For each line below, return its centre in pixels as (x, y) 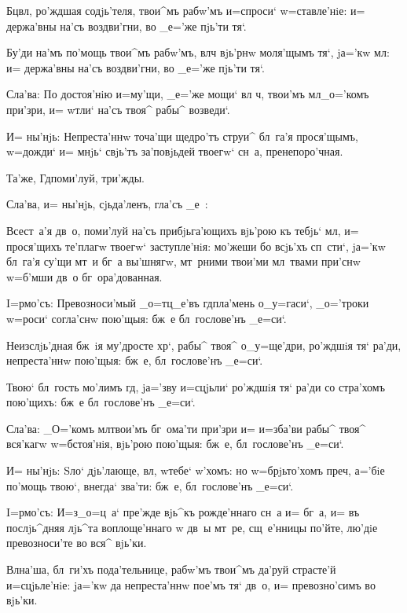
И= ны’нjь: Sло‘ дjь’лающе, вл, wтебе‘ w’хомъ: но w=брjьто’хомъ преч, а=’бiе (196, 470)
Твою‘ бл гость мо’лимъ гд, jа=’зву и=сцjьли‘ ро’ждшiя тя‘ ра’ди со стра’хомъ (196, 386)
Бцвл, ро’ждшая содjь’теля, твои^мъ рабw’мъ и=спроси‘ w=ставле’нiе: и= (186, 10)
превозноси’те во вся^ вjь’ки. (77, 543)
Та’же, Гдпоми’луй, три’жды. (75, 177)
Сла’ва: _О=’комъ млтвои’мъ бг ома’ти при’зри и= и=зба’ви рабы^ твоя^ (186, 428)
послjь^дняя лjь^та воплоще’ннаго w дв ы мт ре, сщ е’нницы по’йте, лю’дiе (192, 527)
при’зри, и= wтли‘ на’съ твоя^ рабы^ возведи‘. (118, 109)
